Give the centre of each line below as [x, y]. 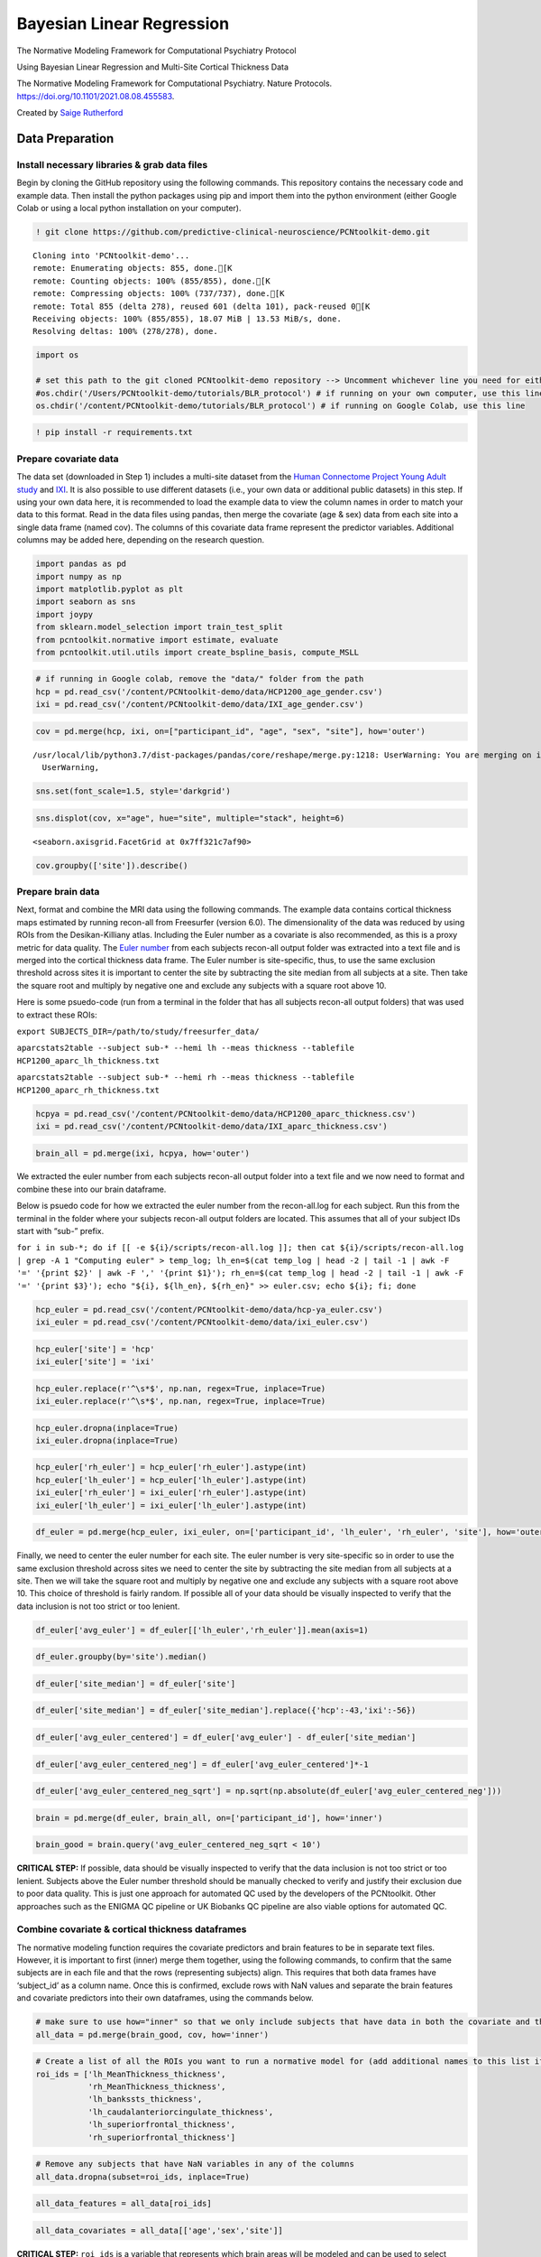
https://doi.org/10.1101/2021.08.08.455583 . [96, 96]
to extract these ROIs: [57, 1015]
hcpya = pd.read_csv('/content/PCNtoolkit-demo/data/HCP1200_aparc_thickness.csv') [226, 1114]
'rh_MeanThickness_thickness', [157, 2086]
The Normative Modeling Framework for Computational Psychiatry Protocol [156, 51]
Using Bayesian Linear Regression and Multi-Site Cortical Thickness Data [152, 67]
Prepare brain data [58, 892]
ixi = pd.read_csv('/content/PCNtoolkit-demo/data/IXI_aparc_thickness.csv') [211, 1126]
